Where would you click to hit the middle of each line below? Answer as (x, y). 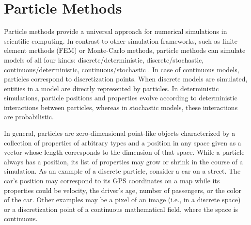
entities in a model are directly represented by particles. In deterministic (111, 88)
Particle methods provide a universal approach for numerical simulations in (116, 31)
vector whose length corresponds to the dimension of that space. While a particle (124, 152)
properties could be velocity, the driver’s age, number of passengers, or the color (123, 190)
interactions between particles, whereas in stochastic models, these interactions (121, 107)
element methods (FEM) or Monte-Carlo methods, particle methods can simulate (125, 50)
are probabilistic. (29, 117)
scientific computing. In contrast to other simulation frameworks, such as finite (121, 40)
